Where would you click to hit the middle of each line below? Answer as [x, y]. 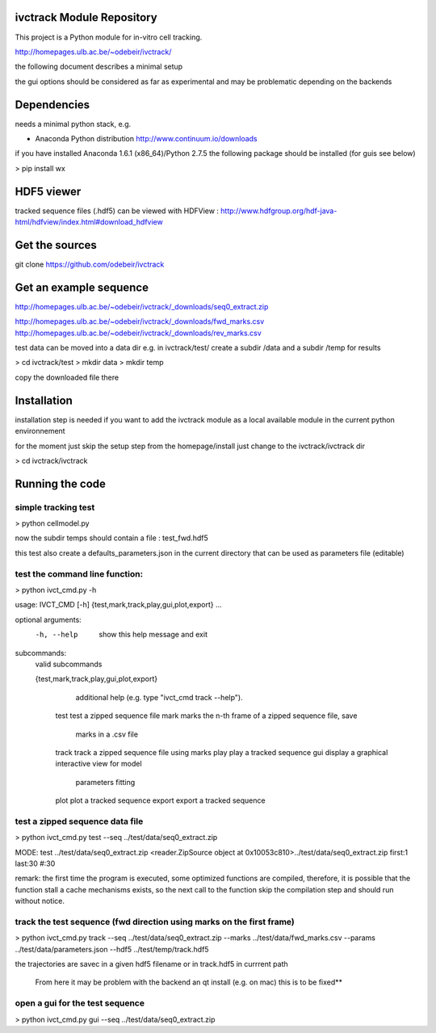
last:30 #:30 [35, 863]
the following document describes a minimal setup [99, 67]
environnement [40, 431]
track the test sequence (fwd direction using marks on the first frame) [155, 922]
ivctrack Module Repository [86, 17]
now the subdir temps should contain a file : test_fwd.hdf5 [112, 538]
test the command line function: [79, 573]
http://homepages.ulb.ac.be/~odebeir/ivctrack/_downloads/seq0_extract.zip [142, 306]
